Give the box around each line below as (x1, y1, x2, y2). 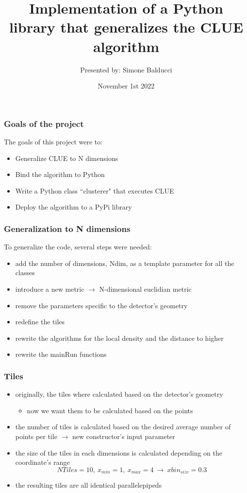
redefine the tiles (15, 317, 65, 327)
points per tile (15, 431, 57, 441)
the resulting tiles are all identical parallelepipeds (15, 480, 162, 490)
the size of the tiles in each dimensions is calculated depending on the (15, 447, 222, 458)
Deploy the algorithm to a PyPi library (15, 202, 132, 212)
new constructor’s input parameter (72, 431, 175, 441)
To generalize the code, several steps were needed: (4, 242, 152, 252)
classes (15, 267, 35, 278)
